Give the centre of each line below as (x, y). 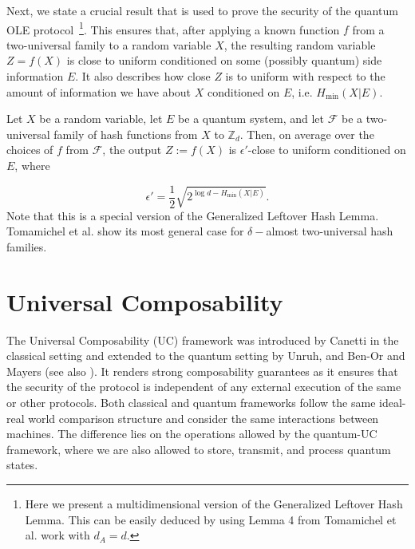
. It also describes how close (143, 76)
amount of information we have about (99, 91)
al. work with (57, 535)
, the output (132, 150)
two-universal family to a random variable (109, 44)
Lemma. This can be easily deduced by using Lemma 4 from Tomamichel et (211, 519)
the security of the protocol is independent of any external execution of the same (204, 387)
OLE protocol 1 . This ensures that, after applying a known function (173, 28)
